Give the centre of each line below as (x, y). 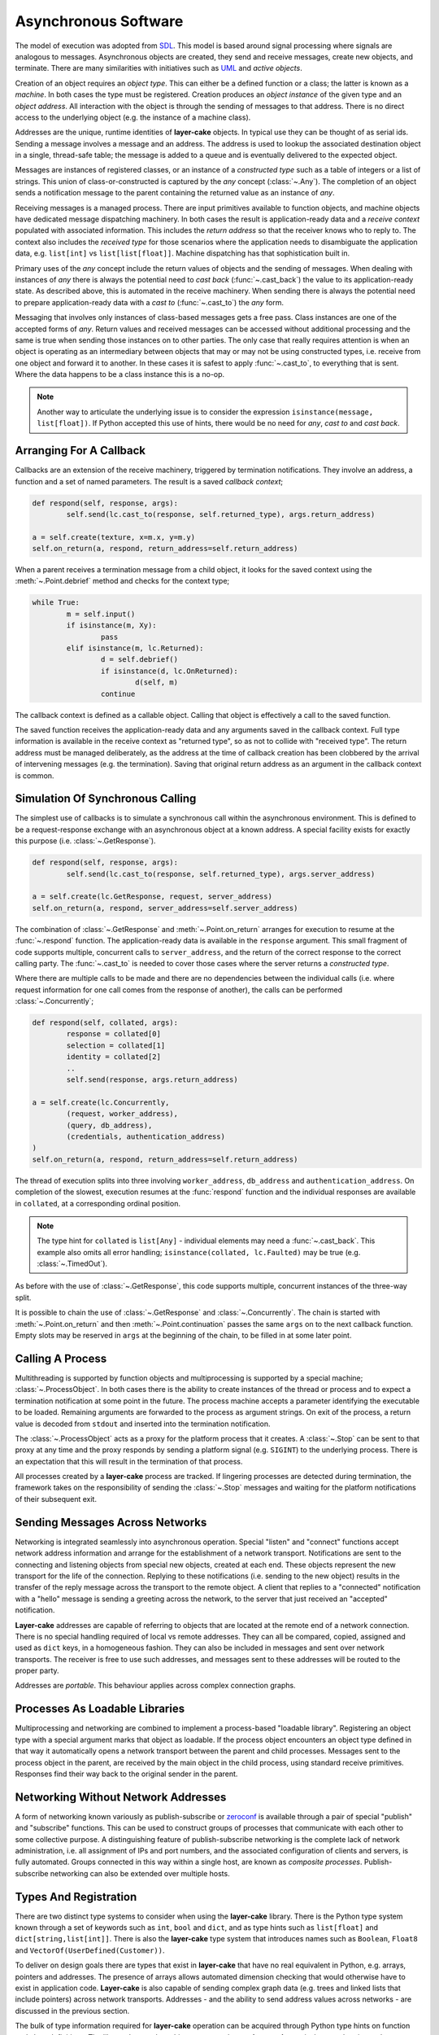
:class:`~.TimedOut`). (72, 1264)
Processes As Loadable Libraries (100, 1709)
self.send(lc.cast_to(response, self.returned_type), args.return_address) (221, 514)
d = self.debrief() (139, 660)
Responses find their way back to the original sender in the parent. (126, 1774)
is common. (35, 775)
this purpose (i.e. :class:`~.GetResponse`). (85, 841)
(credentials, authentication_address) (146, 1136)
